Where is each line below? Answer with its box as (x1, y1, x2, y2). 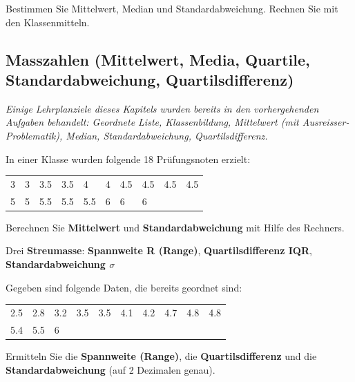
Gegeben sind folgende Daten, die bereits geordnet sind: (6, 280, 242, 294)
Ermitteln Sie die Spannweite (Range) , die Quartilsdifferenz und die (6, 348, 317, 363)
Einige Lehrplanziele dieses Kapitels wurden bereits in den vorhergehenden (6, 101, 319, 115)
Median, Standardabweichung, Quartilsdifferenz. (66, 128, 268, 142)
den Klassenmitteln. (6, 15, 90, 29)
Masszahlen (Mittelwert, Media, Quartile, (6, 48, 310, 70)
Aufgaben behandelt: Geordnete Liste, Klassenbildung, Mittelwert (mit (6, 115, 299, 129)
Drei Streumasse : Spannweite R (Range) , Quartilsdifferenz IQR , (6, 243, 312, 258)
